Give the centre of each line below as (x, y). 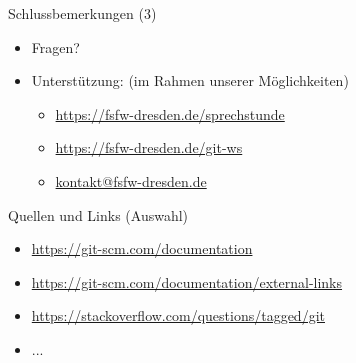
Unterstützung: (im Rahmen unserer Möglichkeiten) (190, 80)
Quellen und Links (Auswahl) (98, 214)
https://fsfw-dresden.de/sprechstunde (170, 113)
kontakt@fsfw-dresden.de (131, 180)
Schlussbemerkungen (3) (82, 13)
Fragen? (55, 46)
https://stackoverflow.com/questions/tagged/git (178, 315)
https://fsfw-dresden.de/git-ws (149, 147)
